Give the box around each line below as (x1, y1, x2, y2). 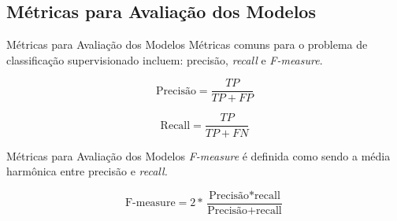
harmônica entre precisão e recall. (6, 163, 168, 179)
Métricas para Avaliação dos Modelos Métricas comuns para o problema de (6, 36, 368, 53)
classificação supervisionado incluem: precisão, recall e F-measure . (6, 51, 323, 68)
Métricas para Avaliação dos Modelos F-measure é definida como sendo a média (6, 147, 391, 164)
